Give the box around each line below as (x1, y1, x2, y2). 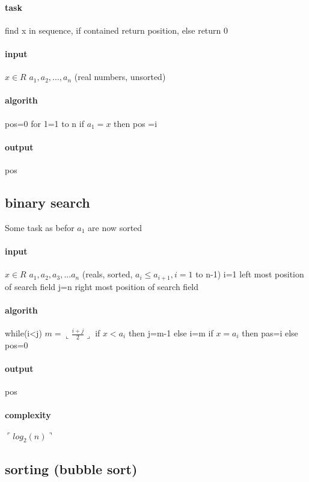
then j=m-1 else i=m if (128, 327, 213, 339)
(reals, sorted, (82, 268, 133, 280)
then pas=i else (242, 327, 298, 339)
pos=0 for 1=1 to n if (5, 117, 84, 129)
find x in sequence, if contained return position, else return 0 (5, 23, 228, 36)
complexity (5, 409, 51, 421)
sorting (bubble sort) (5, 459, 138, 478)
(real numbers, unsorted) (74, 70, 166, 83)
